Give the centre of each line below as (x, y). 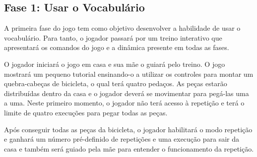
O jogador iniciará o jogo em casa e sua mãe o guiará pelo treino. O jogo (115, 64)
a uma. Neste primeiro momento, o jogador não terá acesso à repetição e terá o (124, 103)
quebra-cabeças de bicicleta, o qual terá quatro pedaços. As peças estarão (116, 83)
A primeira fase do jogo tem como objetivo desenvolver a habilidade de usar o (122, 28)
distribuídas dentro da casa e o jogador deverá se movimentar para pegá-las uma (127, 93)
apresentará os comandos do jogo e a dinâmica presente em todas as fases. (117, 47)
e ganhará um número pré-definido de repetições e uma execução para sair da (122, 139)
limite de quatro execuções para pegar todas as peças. (86, 112)
